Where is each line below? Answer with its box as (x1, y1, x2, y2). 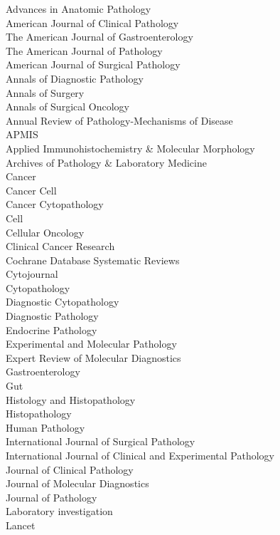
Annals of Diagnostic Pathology (6, 71, 144, 85)
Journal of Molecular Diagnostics (6, 476, 149, 491)
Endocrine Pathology (6, 322, 97, 337)
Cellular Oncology (6, 224, 85, 239)
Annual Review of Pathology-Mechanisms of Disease (6, 113, 233, 128)
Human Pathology (6, 420, 85, 435)
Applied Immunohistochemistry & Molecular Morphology (6, 140, 255, 155)
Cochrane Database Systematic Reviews (6, 252, 180, 267)
